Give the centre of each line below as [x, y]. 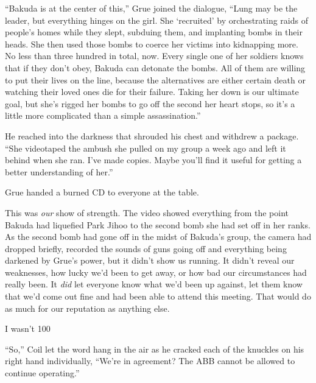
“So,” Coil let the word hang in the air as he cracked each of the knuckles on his [155, 349]
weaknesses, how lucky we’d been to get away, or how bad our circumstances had [156, 272]
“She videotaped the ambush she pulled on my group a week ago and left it [146, 148]
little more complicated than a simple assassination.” [103, 115]
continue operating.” [42, 373]
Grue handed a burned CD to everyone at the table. [102, 192]
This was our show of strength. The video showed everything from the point [147, 212]
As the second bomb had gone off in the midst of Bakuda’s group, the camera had [158, 237]
